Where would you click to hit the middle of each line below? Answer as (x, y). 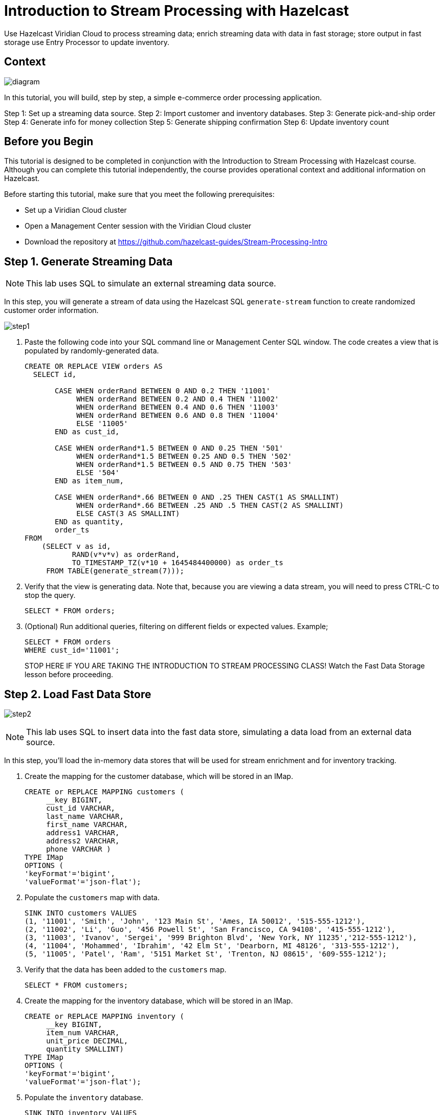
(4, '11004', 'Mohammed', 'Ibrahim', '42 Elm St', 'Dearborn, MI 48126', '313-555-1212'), (212, 946)
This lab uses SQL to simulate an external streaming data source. (151, 284)
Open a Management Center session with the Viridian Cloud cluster (138, 226)
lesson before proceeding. (69, 675)
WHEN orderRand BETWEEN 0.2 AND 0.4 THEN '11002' (178, 399)
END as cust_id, (87, 432)
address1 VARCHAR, (83, 833)
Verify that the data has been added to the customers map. (126, 970)
